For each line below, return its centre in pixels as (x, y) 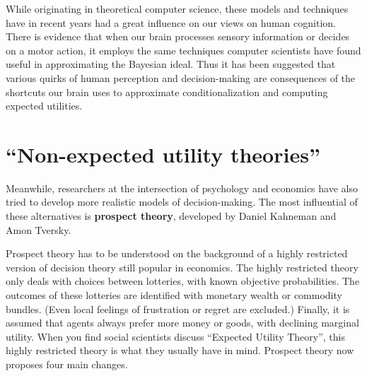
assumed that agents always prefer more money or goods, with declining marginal (182, 323)
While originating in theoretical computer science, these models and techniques (177, 8)
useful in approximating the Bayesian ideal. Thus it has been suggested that (171, 64)
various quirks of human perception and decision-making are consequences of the (181, 77)
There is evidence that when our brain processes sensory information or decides (178, 36)
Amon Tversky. (39, 229)
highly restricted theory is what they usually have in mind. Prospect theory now (180, 350)
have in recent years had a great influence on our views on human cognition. (171, 22)
